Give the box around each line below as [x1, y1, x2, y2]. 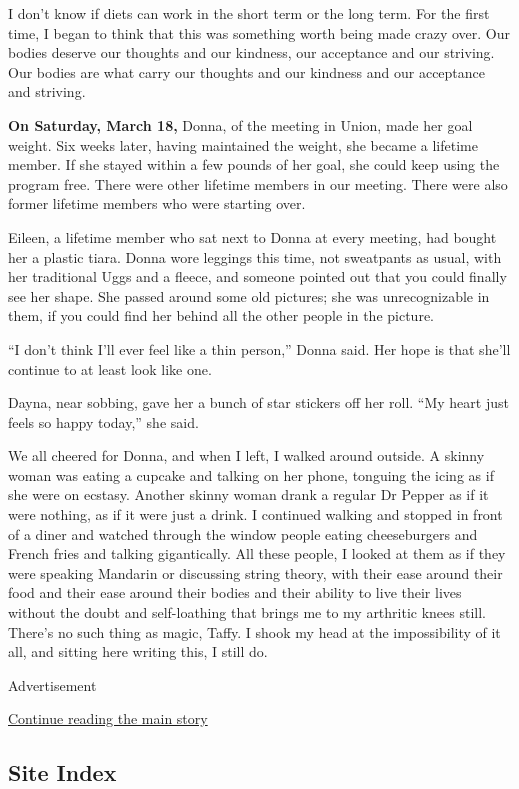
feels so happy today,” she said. [8, 411, 199, 432]
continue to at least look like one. [8, 358, 212, 379]
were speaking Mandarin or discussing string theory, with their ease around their [8, 562, 503, 583]
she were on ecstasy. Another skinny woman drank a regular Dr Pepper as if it [8, 484, 489, 505]
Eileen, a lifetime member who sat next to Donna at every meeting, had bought [8, 226, 497, 247]
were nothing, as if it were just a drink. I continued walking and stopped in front [8, 504, 503, 525]
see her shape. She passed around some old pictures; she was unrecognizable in [8, 285, 490, 306]
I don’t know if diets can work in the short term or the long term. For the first [8, 3, 490, 23]
